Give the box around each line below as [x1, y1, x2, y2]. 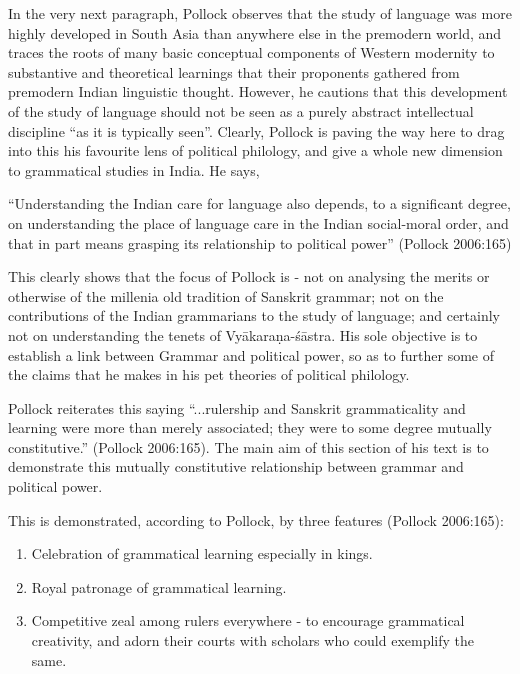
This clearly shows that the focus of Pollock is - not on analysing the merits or [8, 266, 490, 287]
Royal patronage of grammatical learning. [31, 576, 287, 597]
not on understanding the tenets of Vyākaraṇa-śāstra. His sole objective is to [8, 324, 478, 345]
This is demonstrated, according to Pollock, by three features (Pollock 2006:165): [8, 509, 504, 530]
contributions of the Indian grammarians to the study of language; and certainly [8, 305, 500, 326]
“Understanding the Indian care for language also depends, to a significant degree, [8, 193, 511, 214]
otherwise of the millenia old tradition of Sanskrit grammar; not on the [8, 285, 444, 306]
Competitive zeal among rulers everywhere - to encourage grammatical [31, 610, 465, 631]
